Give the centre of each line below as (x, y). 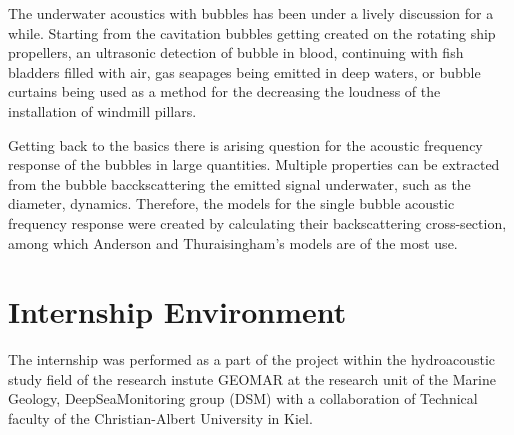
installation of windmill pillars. (102, 110)
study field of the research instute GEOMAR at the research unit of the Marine (252, 378)
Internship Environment (177, 311)
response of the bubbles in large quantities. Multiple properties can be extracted (254, 164)
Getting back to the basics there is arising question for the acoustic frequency (245, 144)
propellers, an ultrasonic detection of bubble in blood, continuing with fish (236, 52)
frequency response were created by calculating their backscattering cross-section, (257, 222)
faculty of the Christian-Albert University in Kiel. (160, 418)
